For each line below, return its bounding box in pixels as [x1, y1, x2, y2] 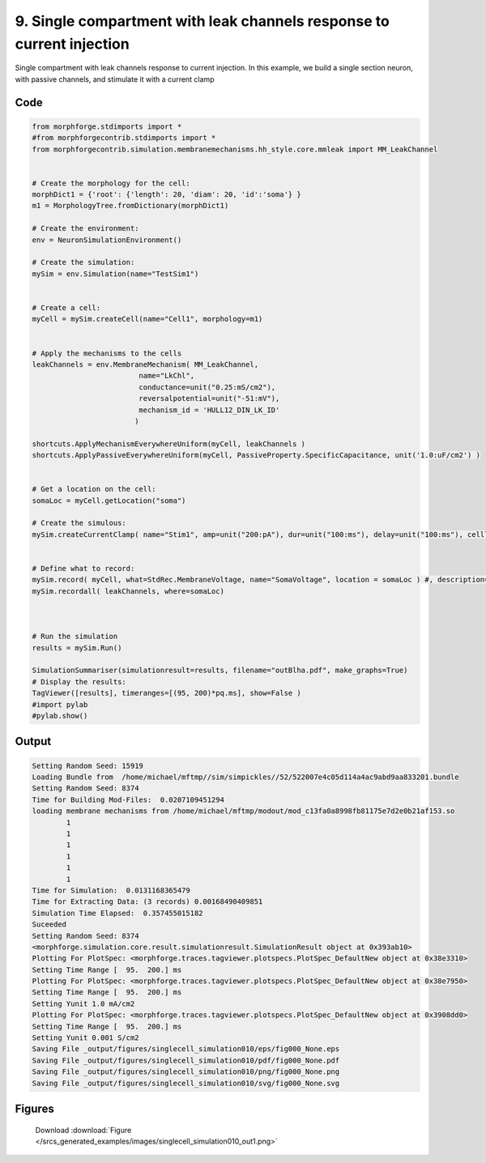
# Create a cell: [32, 303, 101, 312]
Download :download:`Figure [35, 1125, 132, 1135]
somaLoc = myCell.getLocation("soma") [32, 496, 186, 505]
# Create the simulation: [32, 258, 135, 267]
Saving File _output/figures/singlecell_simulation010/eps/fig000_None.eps [32, 1045, 340, 1054]
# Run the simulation [32, 632, 118, 641]
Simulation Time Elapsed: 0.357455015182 [32, 908, 203, 918]
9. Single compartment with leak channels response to [15, 12, 390, 30]
